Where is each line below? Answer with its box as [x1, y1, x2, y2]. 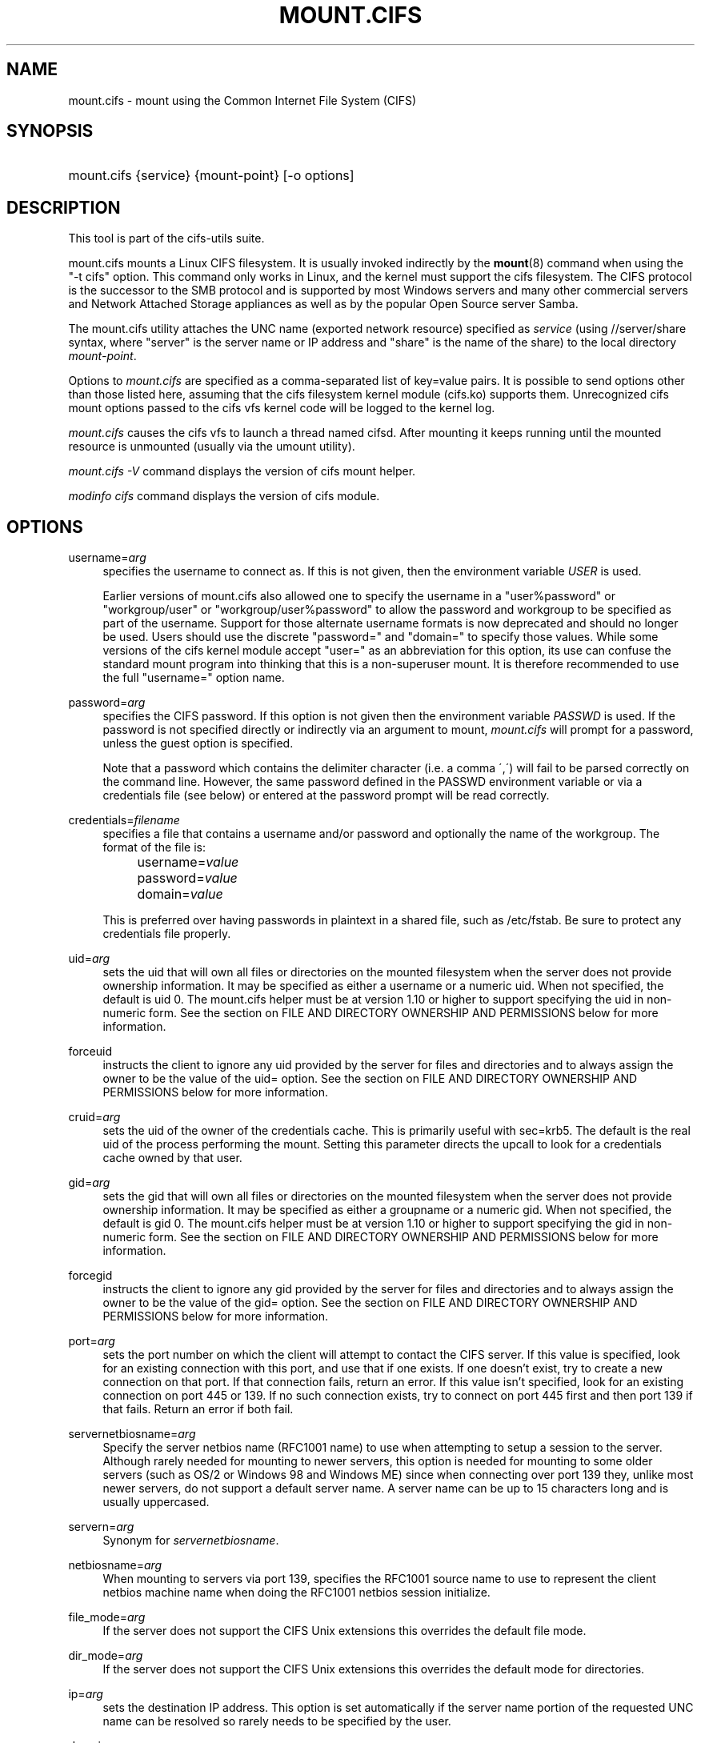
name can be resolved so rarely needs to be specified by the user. [102, 1714, 451, 1729]
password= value [137, 870, 238, 887]
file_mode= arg [68, 1610, 146, 1625]
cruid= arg [68, 1110, 121, 1124]
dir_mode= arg [68, 1649, 143, 1663]
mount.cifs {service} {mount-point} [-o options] [68, 167, 355, 184]
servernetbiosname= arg [68, 1427, 196, 1441]
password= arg [68, 695, 146, 710]
